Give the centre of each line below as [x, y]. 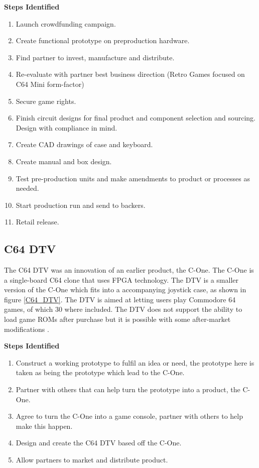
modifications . [27, 329]
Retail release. [37, 222]
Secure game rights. [46, 101]
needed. [27, 188]
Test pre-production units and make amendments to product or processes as [133, 178]
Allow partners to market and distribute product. [92, 460]
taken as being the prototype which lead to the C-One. [100, 372]
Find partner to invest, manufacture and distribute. [95, 57]
